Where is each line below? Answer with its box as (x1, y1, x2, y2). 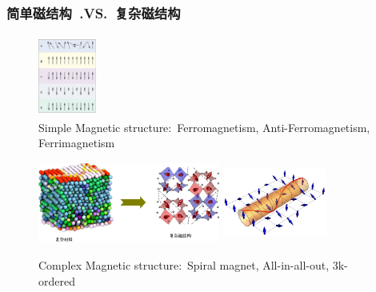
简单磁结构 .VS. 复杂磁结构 (6, 2, 181, 22)
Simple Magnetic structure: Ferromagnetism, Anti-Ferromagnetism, (38, 118, 370, 135)
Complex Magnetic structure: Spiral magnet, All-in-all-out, (38, 257, 330, 274)
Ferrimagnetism (38, 134, 115, 151)
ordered (38, 272, 75, 289)
